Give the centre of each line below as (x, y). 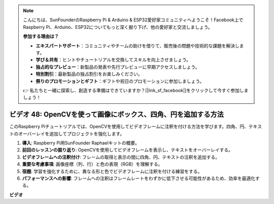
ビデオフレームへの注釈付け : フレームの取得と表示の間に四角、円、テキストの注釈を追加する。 (121, 157)
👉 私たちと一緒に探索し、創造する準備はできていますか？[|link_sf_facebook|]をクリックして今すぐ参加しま (136, 90)
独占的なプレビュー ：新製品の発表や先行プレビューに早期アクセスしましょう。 (118, 67)
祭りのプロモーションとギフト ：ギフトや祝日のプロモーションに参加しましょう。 (120, 81)
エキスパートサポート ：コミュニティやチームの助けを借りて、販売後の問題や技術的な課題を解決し (138, 46)
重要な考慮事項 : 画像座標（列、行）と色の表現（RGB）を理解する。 (92, 164)
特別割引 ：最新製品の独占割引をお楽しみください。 (89, 74)
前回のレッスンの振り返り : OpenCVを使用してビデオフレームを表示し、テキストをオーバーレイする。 (128, 150)
